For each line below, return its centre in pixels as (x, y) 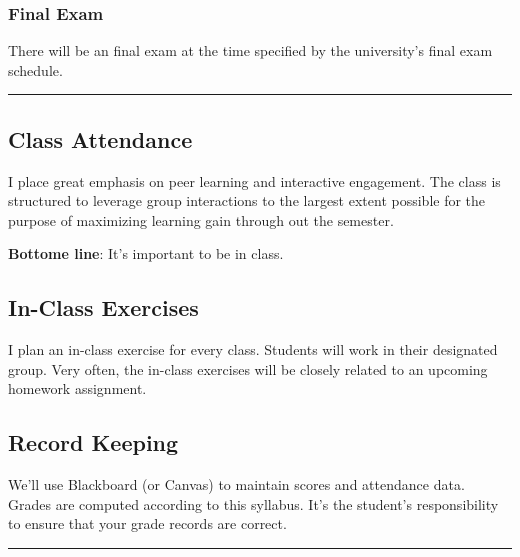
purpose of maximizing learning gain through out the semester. (201, 219)
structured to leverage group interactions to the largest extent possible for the (247, 200)
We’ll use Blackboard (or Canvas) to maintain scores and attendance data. (236, 484)
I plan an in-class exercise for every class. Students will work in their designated (253, 349)
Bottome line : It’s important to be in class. (146, 253)
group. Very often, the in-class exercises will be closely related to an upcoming (248, 368)
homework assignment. (77, 388)
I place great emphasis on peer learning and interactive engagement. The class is (254, 180)
